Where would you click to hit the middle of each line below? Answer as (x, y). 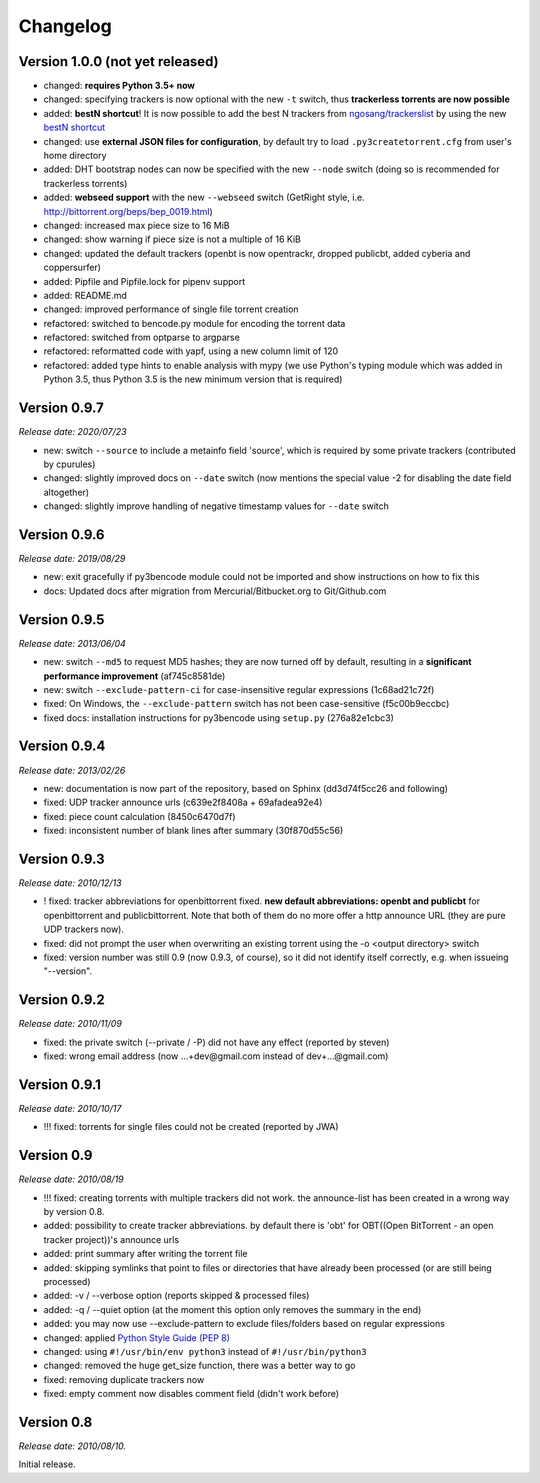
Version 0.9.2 (61, 1000)
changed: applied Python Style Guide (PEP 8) (136, 1337)
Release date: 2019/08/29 (72, 559)
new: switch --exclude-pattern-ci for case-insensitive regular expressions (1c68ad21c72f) (239, 689)
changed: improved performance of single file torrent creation (171, 309)
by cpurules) (69, 464)
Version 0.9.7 (61, 408)
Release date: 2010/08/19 (71, 1179)
